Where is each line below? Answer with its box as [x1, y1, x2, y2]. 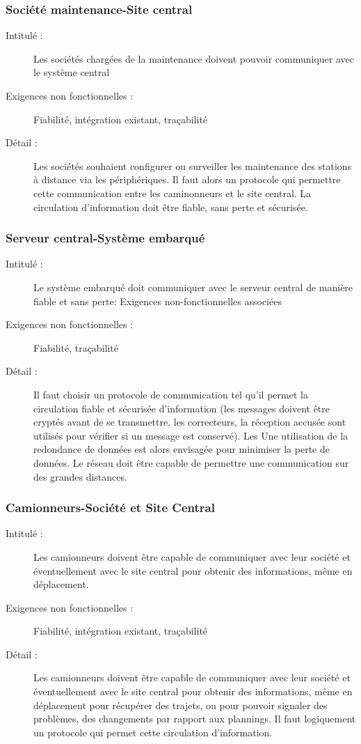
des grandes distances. [33, 469, 127, 483]
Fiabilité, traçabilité [33, 340, 118, 355]
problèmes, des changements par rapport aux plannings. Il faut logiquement [33, 711, 356, 726]
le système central [33, 65, 110, 79]
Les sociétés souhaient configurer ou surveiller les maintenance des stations [33, 158, 352, 173]
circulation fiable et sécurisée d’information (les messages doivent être [33, 401, 330, 415]
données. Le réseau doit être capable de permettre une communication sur [33, 455, 349, 470]
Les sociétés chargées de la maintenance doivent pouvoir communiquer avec [33, 51, 354, 65]
